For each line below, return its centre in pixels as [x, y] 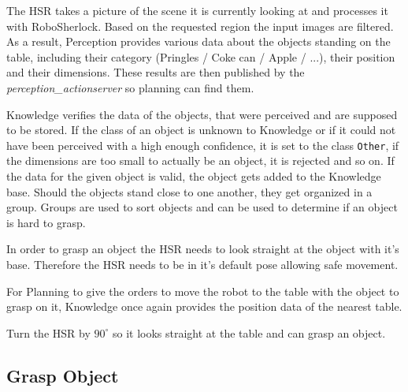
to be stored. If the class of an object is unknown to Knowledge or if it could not [201, 130]
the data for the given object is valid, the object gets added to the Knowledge [194, 176]
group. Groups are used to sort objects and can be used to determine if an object [202, 207]
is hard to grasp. [46, 222]
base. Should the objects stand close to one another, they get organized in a [189, 191]
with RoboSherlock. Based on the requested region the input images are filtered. [200, 26]
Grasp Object [63, 375]
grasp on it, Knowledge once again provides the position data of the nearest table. [204, 306]
